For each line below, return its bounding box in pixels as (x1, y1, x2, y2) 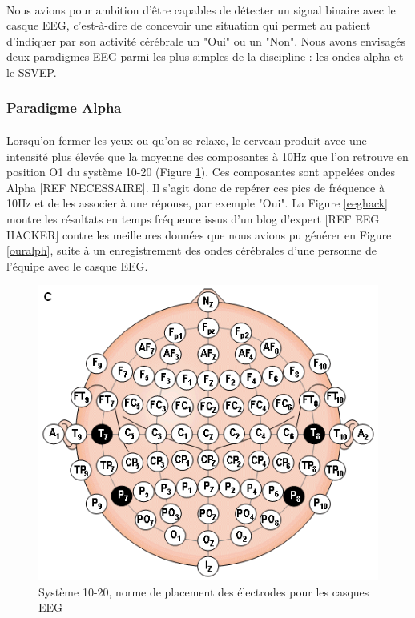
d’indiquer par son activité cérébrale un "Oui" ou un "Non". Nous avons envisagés (6, 32, 405, 49)
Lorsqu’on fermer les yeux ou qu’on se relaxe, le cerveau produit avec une (6, 132, 367, 148)
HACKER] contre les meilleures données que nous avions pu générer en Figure (6, 226, 392, 243)
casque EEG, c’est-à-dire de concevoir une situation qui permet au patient (6, 17, 371, 34)
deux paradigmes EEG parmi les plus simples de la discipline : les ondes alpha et (6, 48, 404, 65)
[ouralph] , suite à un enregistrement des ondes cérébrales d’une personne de (6, 242, 377, 259)
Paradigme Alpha (6, 98, 122, 118)
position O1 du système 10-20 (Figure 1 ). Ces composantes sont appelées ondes (6, 163, 396, 180)
